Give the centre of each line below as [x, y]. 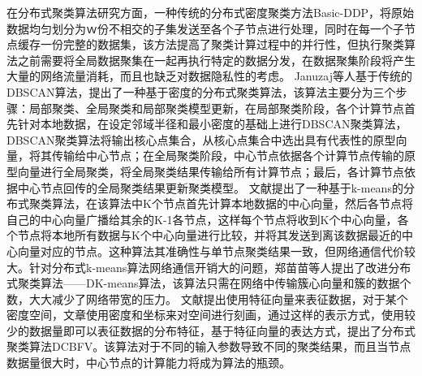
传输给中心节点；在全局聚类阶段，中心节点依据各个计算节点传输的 [228, 156]
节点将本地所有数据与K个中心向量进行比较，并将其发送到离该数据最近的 [209, 235]
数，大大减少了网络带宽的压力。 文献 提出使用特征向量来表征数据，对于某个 [207, 298]
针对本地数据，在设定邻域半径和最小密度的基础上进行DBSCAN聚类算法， [212, 124]
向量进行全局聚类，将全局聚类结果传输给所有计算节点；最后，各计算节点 [211, 171]
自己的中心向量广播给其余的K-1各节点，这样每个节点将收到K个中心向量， [202, 219]
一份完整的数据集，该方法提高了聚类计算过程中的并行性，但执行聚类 [222, 44]
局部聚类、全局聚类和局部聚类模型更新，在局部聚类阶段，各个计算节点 [216, 108]
